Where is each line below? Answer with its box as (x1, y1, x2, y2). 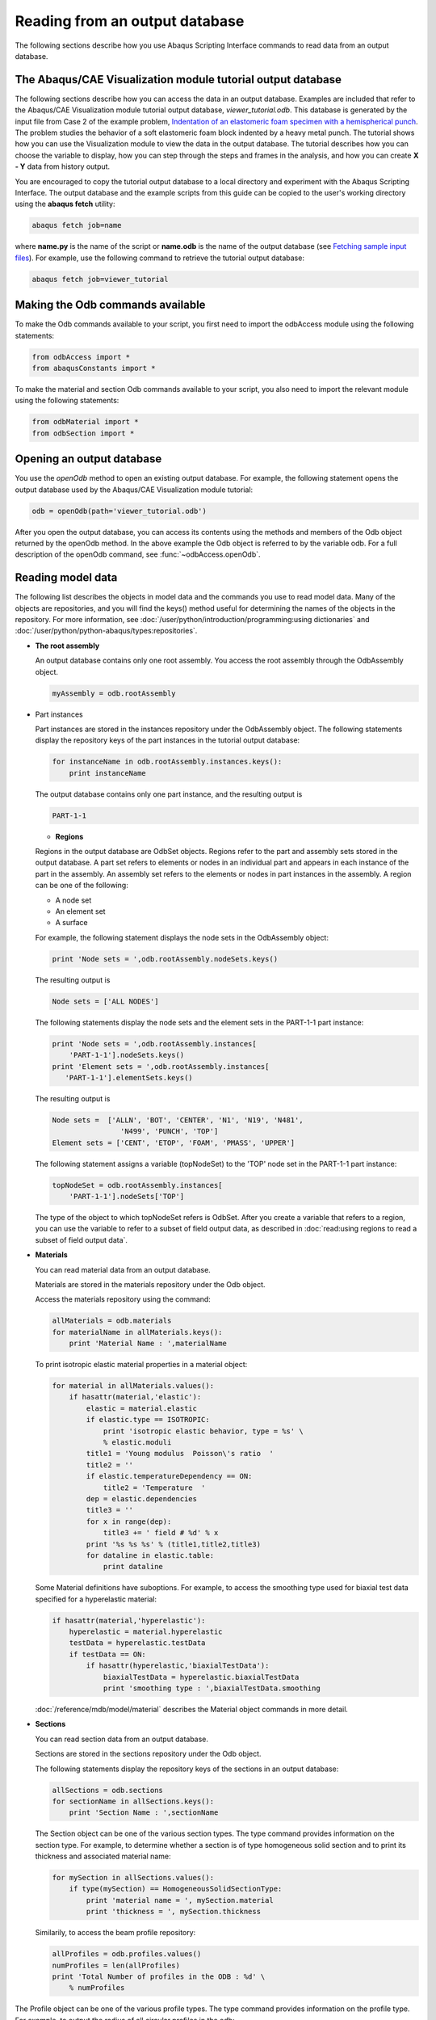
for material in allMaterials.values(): (52, 1382, 214, 1391)
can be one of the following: (35, 881, 128, 890)
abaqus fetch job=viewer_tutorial (31, 275, 169, 284)
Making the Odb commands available (15, 298, 206, 312)
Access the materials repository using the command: (35, 1294, 212, 1304)
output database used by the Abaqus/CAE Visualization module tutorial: (15, 485, 254, 494)
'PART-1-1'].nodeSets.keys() (69, 1050, 185, 1060)
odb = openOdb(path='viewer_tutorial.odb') (31, 506, 208, 516)
